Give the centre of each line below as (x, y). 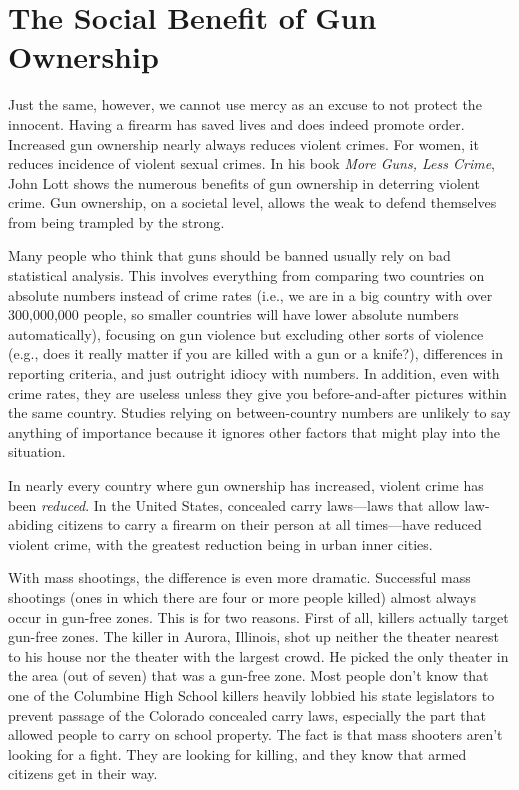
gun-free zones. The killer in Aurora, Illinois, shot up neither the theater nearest (253, 636)
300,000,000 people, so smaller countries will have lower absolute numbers (233, 314)
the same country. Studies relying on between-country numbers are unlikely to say (259, 412)
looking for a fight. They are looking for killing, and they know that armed (237, 753)
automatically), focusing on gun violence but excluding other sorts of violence (246, 333)
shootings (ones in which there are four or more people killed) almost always (242, 596)
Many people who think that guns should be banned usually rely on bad (229, 255)
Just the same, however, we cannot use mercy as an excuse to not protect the (245, 104)
